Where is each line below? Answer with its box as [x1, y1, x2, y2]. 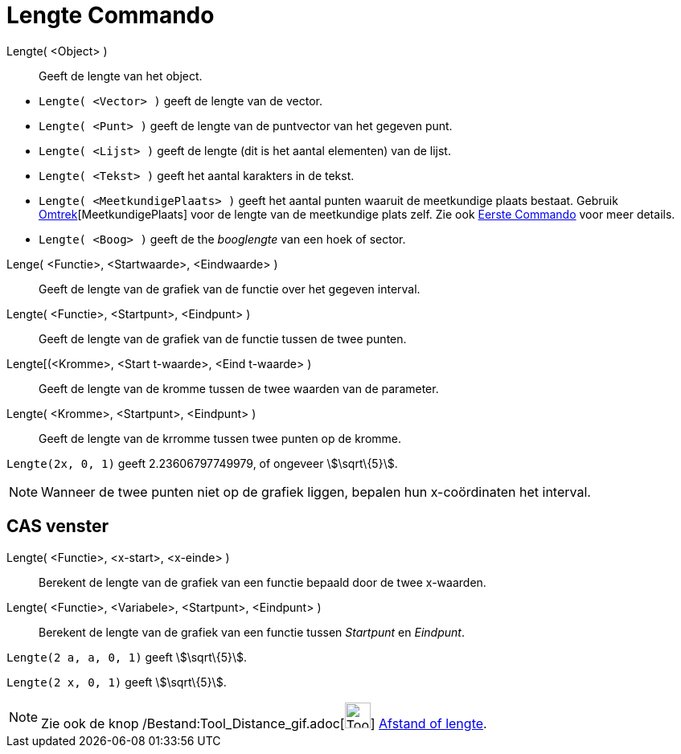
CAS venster [6, 516, 109, 537]
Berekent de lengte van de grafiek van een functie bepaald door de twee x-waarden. [39, 575, 486, 589]
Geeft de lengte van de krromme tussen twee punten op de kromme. [39, 431, 402, 445]
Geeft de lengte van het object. [39, 68, 203, 83]
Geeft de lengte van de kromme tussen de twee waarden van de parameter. [39, 381, 439, 395]
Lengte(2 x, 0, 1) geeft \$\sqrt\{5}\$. [6, 674, 227, 689]
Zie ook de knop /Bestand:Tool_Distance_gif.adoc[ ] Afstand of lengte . [41, 715, 487, 731]
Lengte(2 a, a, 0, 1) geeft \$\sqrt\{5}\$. [6, 650, 247, 664]
